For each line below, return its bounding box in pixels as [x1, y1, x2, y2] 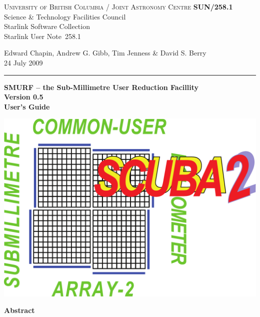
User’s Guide [4, 101, 50, 111]
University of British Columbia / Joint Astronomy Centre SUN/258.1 [4, 1, 233, 11]
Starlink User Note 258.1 [4, 30, 81, 41]
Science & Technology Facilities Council [4, 11, 126, 21]
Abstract [4, 305, 35, 315]
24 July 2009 [4, 57, 43, 67]
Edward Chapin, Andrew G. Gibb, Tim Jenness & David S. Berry [4, 47, 206, 58]
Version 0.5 [4, 91, 43, 102]
